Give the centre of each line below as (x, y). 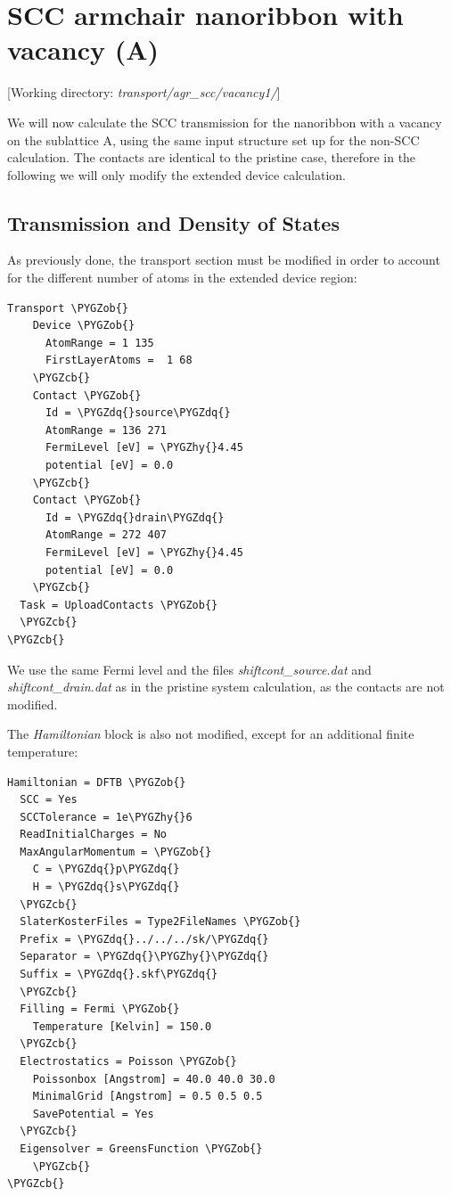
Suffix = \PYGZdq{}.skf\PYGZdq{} (119, 975)
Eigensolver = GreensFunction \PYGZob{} (141, 1148)
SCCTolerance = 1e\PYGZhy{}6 (106, 817)
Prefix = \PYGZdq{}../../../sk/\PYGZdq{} (144, 939)
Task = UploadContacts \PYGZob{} (119, 605)
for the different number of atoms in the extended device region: (182, 278)
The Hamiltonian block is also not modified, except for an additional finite (211, 734)
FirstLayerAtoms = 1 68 (119, 360)
